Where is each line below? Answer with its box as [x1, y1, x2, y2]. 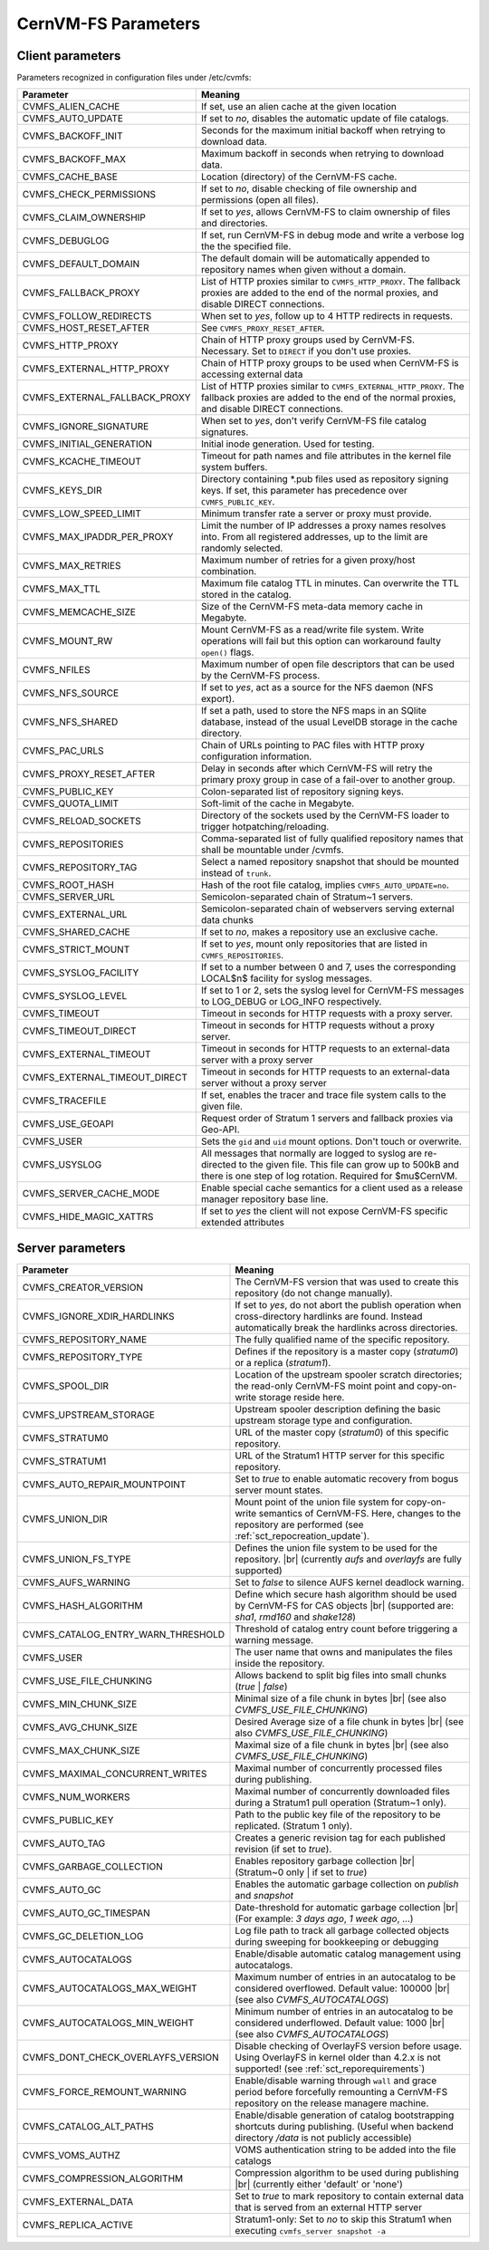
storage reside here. [258, 1390, 345, 1403]
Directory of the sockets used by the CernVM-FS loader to [200, 809, 450, 822]
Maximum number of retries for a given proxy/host [200, 553, 416, 566]
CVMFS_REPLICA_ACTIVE [22, 2218, 134, 2231]
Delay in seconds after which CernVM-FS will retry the [200, 762, 434, 774]
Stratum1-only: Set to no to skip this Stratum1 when [235, 2213, 452, 2226]
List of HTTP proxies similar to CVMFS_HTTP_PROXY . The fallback [200, 275, 461, 288]
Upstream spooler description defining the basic [235, 1402, 441, 1415]
